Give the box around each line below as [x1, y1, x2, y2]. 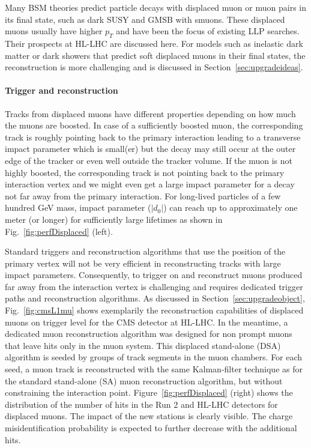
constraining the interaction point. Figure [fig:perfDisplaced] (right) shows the [5, 386, 293, 399]
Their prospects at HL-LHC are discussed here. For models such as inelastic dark [5, 37, 303, 49]
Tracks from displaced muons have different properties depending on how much [5, 107, 296, 120]
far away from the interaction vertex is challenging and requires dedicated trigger [5, 280, 303, 292]
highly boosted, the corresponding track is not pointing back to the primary [5, 166, 285, 178]
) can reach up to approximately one [163, 201, 298, 214]
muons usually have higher [5, 25, 103, 37]
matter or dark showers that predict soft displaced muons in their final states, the [5, 49, 306, 61]
